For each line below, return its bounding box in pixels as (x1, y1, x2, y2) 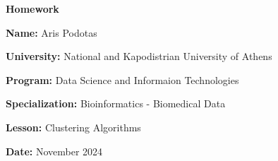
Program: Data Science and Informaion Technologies (6, 72, 239, 87)
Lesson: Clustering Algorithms (6, 119, 141, 134)
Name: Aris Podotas (6, 25, 97, 40)
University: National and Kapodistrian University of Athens (6, 49, 272, 64)
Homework (6, 1, 59, 16)
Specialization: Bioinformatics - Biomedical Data (6, 96, 226, 111)
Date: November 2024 (6, 143, 103, 158)
